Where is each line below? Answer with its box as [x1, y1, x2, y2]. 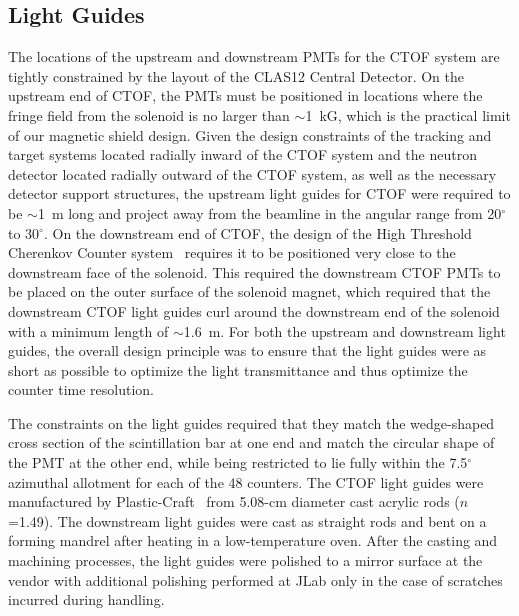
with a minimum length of [8, 320, 169, 341]
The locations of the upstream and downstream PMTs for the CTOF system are [8, 46, 500, 67]
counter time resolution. [8, 379, 154, 400]
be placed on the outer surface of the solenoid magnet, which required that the [8, 281, 491, 302]
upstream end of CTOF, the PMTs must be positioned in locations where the [8, 85, 483, 106]
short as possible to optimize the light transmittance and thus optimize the [8, 359, 468, 380]
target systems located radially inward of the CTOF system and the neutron [8, 144, 477, 165]
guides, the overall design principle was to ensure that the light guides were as [8, 340, 487, 361]
